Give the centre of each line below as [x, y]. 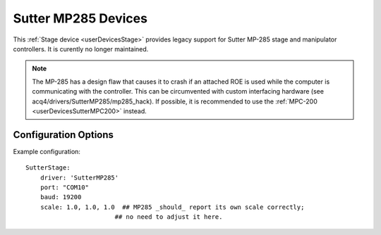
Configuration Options [64, 135]
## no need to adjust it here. [169, 217]
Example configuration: [47, 151]
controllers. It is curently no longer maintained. [81, 49]
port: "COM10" [65, 187]
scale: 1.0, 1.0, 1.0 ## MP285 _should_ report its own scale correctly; [172, 207]
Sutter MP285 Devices [80, 18]
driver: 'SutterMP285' [79, 177]
